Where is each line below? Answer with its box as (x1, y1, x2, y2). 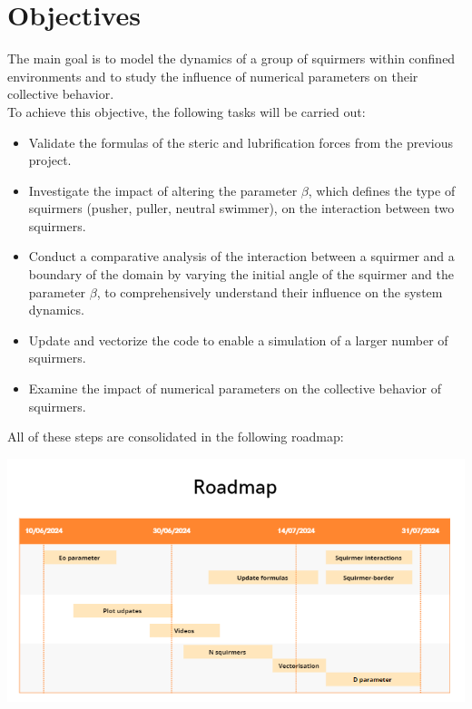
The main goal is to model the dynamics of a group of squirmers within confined (7, 49, 456, 68)
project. (28, 151, 72, 170)
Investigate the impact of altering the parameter (28, 180, 298, 199)
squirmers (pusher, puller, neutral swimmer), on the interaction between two (28, 199, 455, 218)
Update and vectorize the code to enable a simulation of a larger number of (28, 330, 448, 349)
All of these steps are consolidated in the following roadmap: (7, 427, 344, 446)
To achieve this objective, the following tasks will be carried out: (7, 102, 366, 121)
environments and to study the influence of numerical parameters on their (7, 66, 418, 85)
